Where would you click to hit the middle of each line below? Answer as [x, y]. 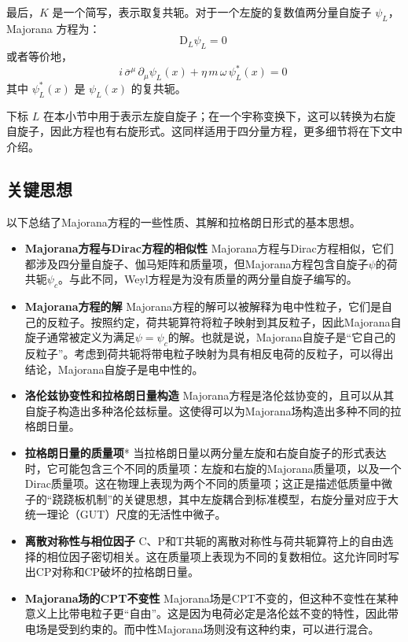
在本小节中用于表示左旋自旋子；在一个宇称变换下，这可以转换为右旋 [219, 115]
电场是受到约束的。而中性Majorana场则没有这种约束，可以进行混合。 [202, 628]
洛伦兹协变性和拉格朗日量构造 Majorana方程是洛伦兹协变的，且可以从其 [210, 395]
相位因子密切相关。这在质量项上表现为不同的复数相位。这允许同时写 [223, 556]
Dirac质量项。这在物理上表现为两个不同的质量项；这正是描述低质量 [198, 483]
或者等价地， [39, 56]
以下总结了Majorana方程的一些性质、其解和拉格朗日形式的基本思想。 [184, 221]
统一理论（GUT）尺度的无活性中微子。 [125, 514]
